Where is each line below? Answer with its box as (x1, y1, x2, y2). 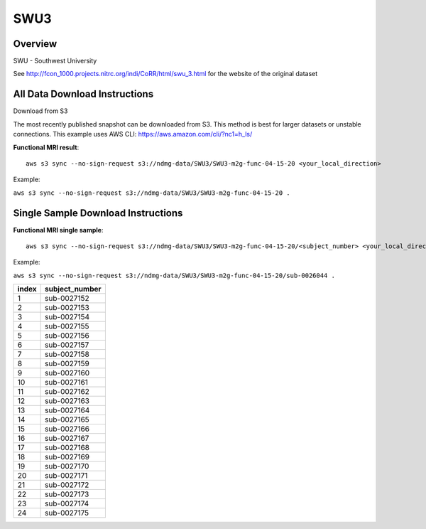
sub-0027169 (45, 452, 90, 462)
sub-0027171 (45, 471, 88, 481)
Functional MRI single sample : (13, 225, 104, 234)
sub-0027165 (45, 415, 90, 424)
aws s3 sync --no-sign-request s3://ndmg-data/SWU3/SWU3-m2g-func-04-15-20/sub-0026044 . (13, 271, 335, 279)
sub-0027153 (45, 303, 90, 313)
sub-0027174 (45, 498, 89, 508)
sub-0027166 (45, 424, 90, 434)
